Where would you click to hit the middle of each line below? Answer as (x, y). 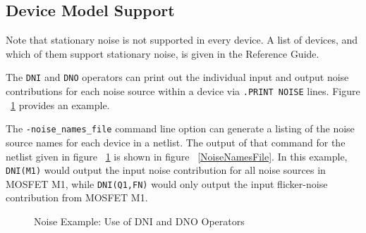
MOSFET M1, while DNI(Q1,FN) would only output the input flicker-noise (167, 183)
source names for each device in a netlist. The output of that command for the (176, 142)
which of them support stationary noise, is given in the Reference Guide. (163, 53)
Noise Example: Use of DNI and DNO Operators (139, 221)
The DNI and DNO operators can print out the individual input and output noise (177, 77)
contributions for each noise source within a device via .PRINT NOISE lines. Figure (183, 91)
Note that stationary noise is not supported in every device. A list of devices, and (182, 40)
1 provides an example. (60, 105)
